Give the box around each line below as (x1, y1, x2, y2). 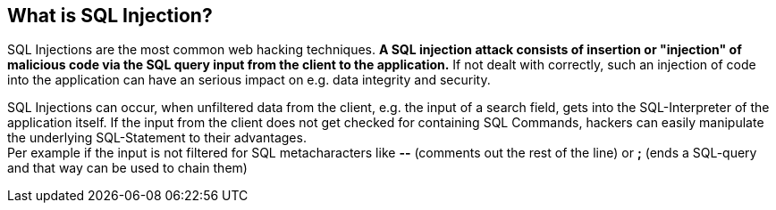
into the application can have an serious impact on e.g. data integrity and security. (7, 72, 491, 88)
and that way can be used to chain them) (7, 160, 248, 176)
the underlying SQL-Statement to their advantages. (7, 130, 307, 146)
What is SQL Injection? (7, 4, 213, 27)
